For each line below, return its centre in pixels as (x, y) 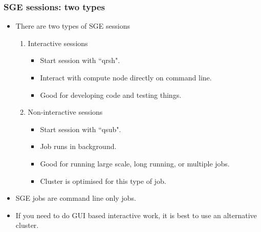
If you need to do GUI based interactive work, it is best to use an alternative (136, 215)
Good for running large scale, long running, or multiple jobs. (135, 163)
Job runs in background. (78, 146)
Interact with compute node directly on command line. (126, 77)
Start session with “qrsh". (80, 60)
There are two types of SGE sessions (73, 26)
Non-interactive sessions (65, 112)
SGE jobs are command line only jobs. (76, 198)
